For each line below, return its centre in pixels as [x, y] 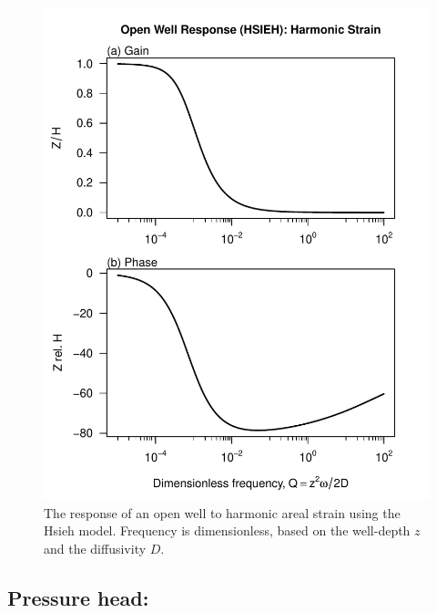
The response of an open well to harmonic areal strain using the [222, 512]
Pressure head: [78, 597]
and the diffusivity [95, 548]
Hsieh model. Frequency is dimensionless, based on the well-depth [227, 530]
